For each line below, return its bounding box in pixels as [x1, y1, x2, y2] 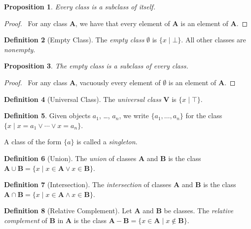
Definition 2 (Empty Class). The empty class [4, 34, 144, 45]
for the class [185, 110, 222, 121]
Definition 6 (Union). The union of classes [4, 153, 137, 163]
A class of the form [4, 136, 62, 147]
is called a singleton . [76, 136, 138, 147]
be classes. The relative [164, 205, 234, 216]
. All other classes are [181, 34, 246, 45]
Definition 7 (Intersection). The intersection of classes [4, 179, 172, 190]
